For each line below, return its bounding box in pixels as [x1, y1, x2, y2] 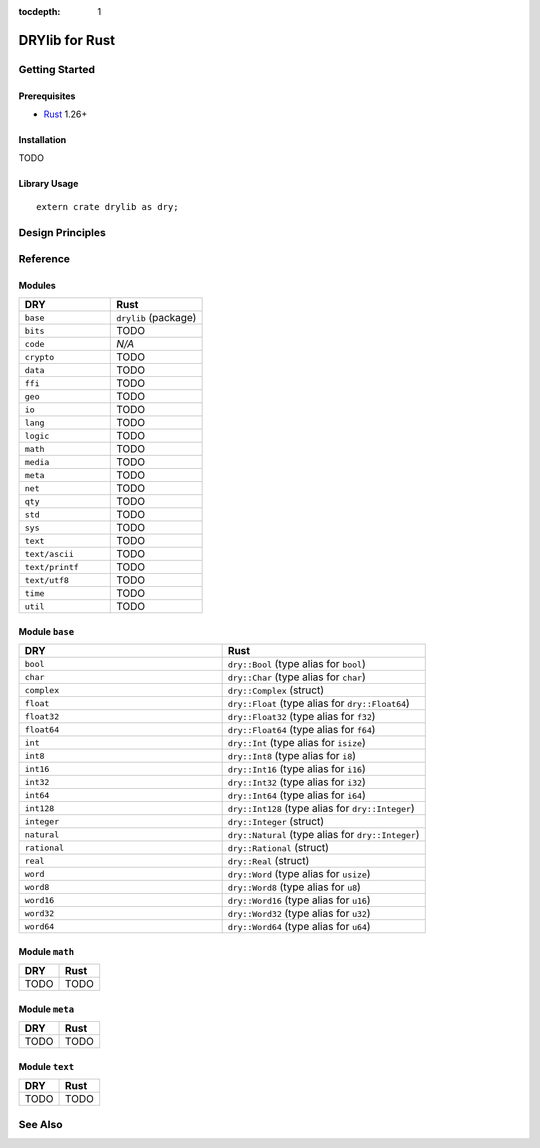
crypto [24, 351, 55, 362]
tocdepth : [18, 6, 61, 17]
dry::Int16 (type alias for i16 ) [227, 762, 366, 776]
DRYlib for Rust [18, 31, 115, 49]
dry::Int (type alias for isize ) [227, 736, 366, 750]
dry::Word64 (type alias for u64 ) [227, 920, 371, 934]
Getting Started [18, 62, 95, 76]
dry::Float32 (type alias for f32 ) [227, 710, 376, 724]
